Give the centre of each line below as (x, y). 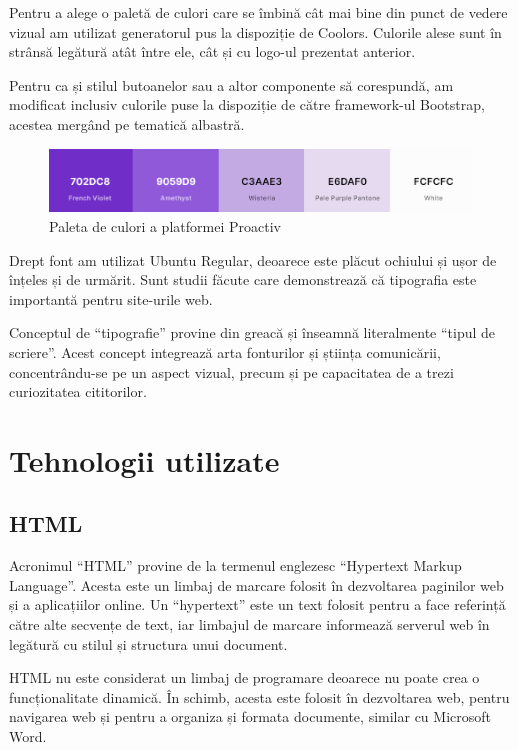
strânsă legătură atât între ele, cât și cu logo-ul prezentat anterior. (212, 51)
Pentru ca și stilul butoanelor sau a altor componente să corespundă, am (231, 84)
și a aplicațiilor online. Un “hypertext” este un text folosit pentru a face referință (257, 604)
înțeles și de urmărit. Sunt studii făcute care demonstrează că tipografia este (243, 279)
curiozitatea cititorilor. (78, 391)
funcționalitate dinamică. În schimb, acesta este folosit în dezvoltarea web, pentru (259, 696)
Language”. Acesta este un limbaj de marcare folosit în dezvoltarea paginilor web (256, 584)
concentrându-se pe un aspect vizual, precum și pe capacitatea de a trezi (231, 371)
